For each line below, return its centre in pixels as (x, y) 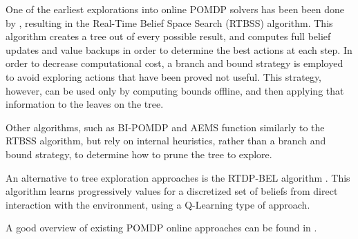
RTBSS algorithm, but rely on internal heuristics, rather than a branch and (166, 141)
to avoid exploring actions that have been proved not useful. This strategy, (164, 76)
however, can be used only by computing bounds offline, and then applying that (175, 90)
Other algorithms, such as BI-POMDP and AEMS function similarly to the (165, 127)
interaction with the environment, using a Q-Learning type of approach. (158, 204)
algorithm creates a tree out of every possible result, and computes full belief (168, 36)
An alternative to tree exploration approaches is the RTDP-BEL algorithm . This (178, 177)
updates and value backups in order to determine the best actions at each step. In (179, 49)
